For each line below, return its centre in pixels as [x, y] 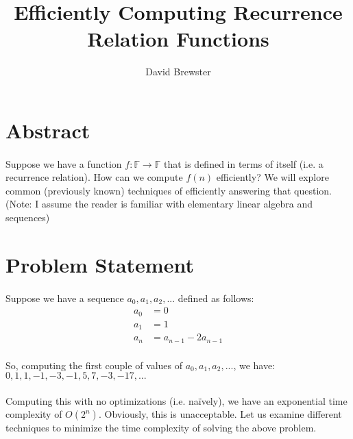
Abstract [48, 130]
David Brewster [178, 72]
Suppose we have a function [64, 163]
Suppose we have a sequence [65, 298]
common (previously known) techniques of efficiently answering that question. [169, 190]
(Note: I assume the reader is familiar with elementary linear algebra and [159, 204]
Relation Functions [178, 39]
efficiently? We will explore [272, 177]
